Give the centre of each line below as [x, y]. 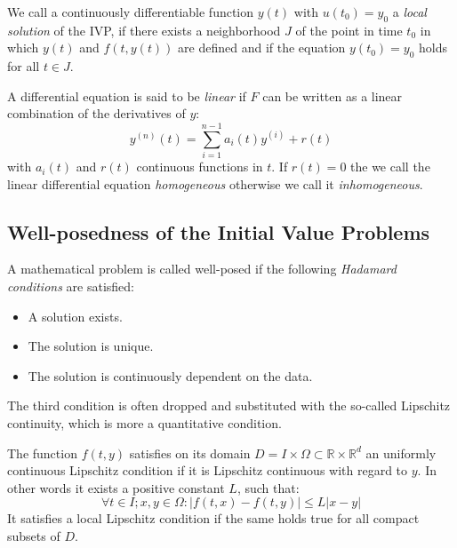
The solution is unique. [91, 346]
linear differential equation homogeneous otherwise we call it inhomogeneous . [215, 183]
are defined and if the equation [262, 48]
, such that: [268, 487]
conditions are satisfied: [71, 286]
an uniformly [401, 453]
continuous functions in [200, 167]
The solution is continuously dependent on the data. [170, 375]
